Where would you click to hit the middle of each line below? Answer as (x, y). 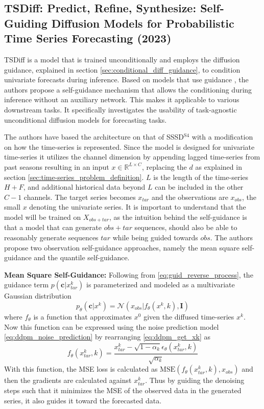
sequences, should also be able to (186, 227)
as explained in (219, 166)
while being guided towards (155, 237)
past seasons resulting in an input (57, 166)
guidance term (27, 285)
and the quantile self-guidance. (82, 257)
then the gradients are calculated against (68, 380)
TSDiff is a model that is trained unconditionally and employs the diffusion (122, 59)
